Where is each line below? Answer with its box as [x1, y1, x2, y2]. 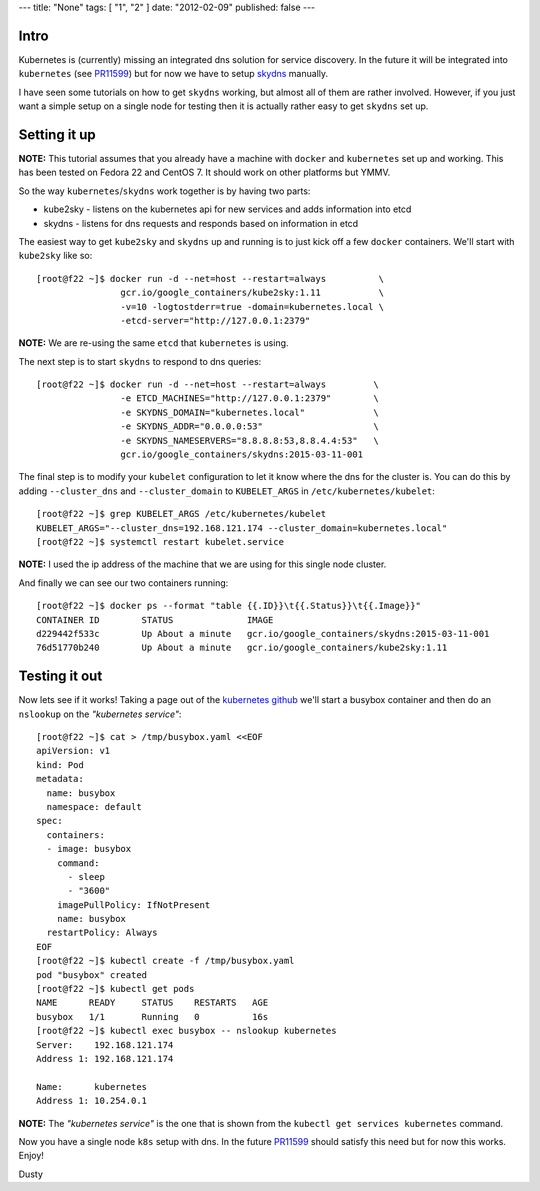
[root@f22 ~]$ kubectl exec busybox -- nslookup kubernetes [36, 1025, 337, 1037]
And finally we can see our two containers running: [18, 576, 229, 589]
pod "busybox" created [36, 969, 148, 980]
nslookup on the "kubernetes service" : [18, 708, 182, 720]
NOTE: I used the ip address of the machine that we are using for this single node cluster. [18, 558, 387, 570]
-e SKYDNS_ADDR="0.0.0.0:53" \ [120, 421, 379, 432]
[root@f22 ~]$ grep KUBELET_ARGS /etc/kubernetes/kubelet [36, 508, 327, 520]
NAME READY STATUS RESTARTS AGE [36, 997, 269, 1009]
